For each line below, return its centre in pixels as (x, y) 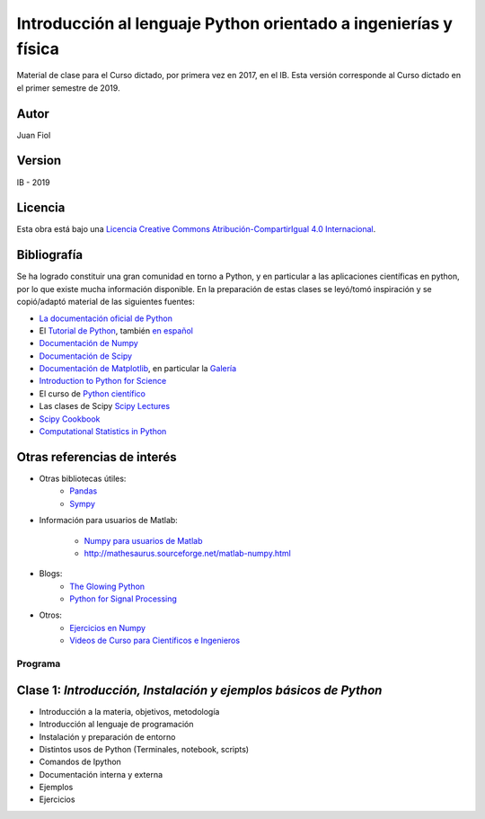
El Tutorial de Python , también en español (116, 330)
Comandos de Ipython (80, 762)
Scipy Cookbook (70, 419)
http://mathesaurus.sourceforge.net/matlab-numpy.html (187, 553)
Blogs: (51, 574)
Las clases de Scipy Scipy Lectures (105, 406)
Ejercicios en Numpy (108, 628)
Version (39, 160)
